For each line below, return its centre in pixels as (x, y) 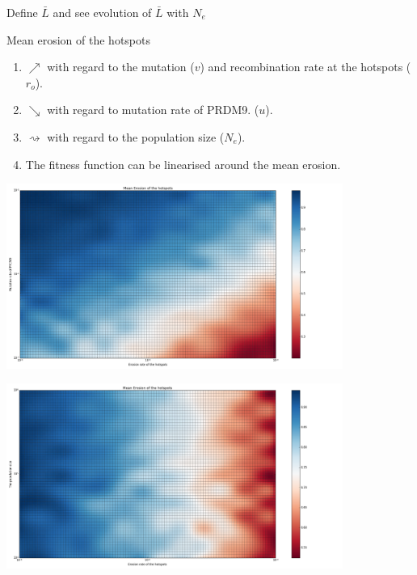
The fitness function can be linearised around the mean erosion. (183, 164)
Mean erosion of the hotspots (78, 39)
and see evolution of (102, 12)
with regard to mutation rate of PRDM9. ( (153, 110)
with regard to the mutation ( (121, 67)
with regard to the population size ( (136, 136)
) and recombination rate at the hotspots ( (305, 67)
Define (22, 12)
